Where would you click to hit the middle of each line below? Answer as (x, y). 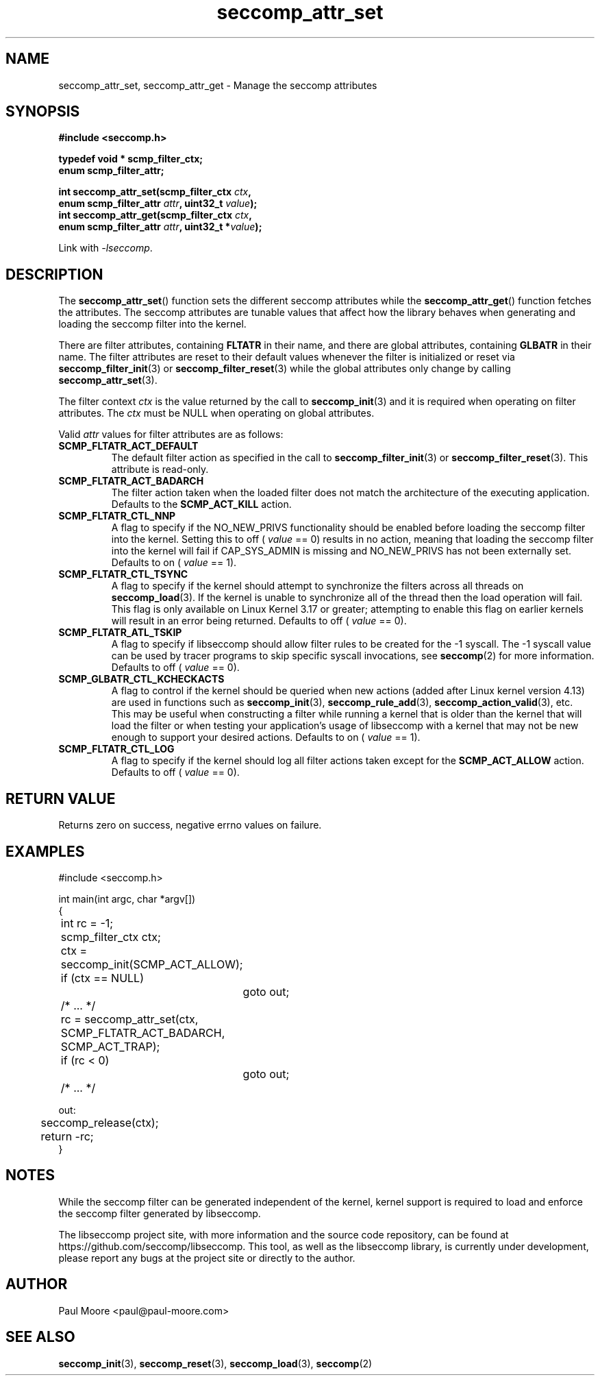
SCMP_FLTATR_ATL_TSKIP (120, 633)
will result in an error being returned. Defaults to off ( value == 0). (259, 621)
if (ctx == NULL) (102, 978)
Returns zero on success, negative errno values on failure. (190, 825)
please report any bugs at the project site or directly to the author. (207, 1258)
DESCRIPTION (54, 274)
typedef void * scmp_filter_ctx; (131, 159)
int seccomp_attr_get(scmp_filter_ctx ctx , (155, 215)
